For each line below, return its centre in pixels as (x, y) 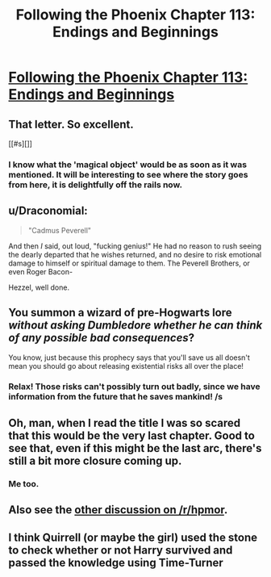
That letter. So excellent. (71, 124)
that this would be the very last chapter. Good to (132, 435)
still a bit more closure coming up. (95, 460)
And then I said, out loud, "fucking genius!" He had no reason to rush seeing (135, 246)
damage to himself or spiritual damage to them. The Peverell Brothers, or (129, 263)
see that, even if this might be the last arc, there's (135, 448)
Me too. (24, 483)
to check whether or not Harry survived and (121, 550)
